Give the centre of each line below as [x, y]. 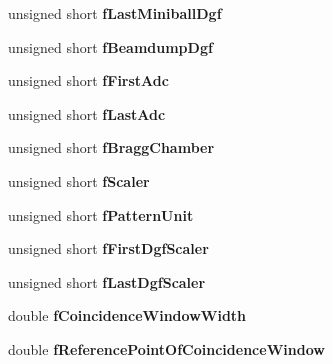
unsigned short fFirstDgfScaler [108, 248]
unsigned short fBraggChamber [111, 147]
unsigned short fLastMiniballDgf [115, 13]
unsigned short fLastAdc [87, 113]
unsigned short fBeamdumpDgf [110, 46]
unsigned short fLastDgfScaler [107, 281]
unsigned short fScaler [79, 180]
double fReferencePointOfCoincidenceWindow [166, 348]
